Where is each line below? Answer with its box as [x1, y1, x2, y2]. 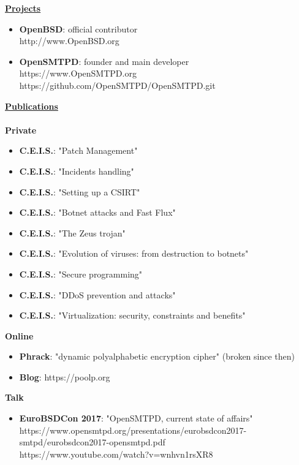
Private [5, 123, 37, 136]
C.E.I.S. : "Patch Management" [19, 144, 138, 157]
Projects [5, 2, 41, 14]
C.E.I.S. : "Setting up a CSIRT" [19, 185, 140, 198]
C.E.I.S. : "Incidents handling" [19, 164, 134, 177]
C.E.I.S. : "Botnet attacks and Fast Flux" [19, 206, 176, 219]
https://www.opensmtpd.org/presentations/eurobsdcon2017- [19, 423, 247, 436]
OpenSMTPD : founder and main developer [19, 55, 189, 67]
